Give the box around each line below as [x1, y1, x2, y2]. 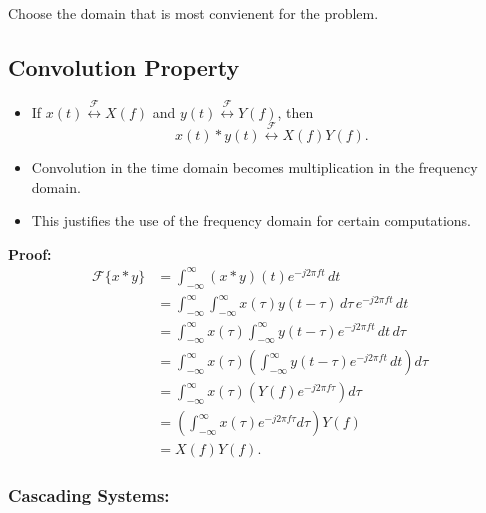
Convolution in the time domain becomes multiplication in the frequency [31, 156, 478, 177]
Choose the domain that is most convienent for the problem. [8, 3, 379, 23]
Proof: [8, 243, 52, 264]
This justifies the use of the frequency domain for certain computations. [31, 210, 471, 231]
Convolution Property [8, 51, 240, 82]
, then [277, 101, 314, 122]
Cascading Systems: [8, 483, 170, 508]
